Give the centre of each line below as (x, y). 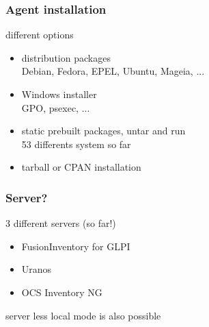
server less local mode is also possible (83, 315)
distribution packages (66, 57)
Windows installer (59, 94)
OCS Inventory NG (62, 292)
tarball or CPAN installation (81, 167)
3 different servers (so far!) (61, 223)
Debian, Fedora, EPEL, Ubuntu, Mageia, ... (113, 71)
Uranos (37, 269)
